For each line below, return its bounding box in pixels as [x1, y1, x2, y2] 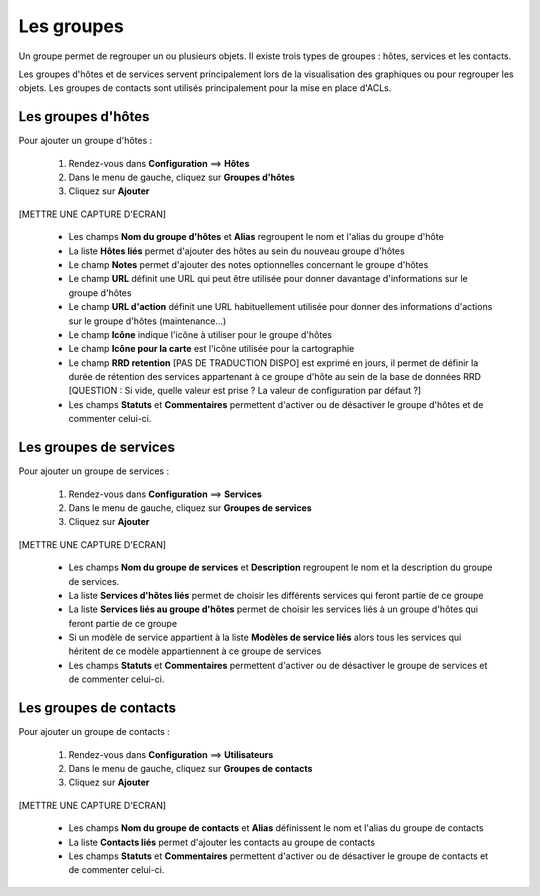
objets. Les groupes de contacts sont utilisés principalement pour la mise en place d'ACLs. [18, 82, 392, 94]
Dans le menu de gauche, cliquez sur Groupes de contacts [68, 762, 313, 774]
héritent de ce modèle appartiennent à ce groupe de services [68, 645, 322, 657]
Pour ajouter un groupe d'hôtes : [18, 135, 153, 147]
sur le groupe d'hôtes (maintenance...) [68, 315, 227, 327]
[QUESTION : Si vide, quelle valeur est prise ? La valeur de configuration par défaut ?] [68, 385, 422, 397]
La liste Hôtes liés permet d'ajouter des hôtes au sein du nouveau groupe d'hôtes [68, 245, 405, 257]
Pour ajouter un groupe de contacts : [18, 726, 170, 738]
